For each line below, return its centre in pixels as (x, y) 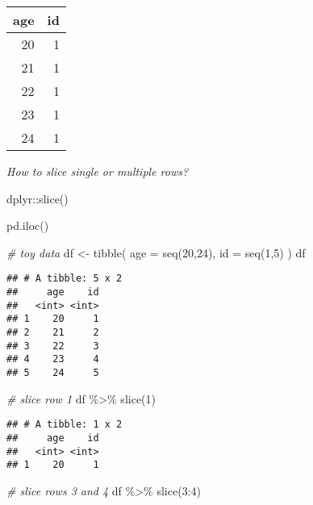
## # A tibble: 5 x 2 (65, 279)
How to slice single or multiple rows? (98, 171)
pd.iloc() (28, 225)
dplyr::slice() (38, 198)
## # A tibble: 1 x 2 (65, 425)
